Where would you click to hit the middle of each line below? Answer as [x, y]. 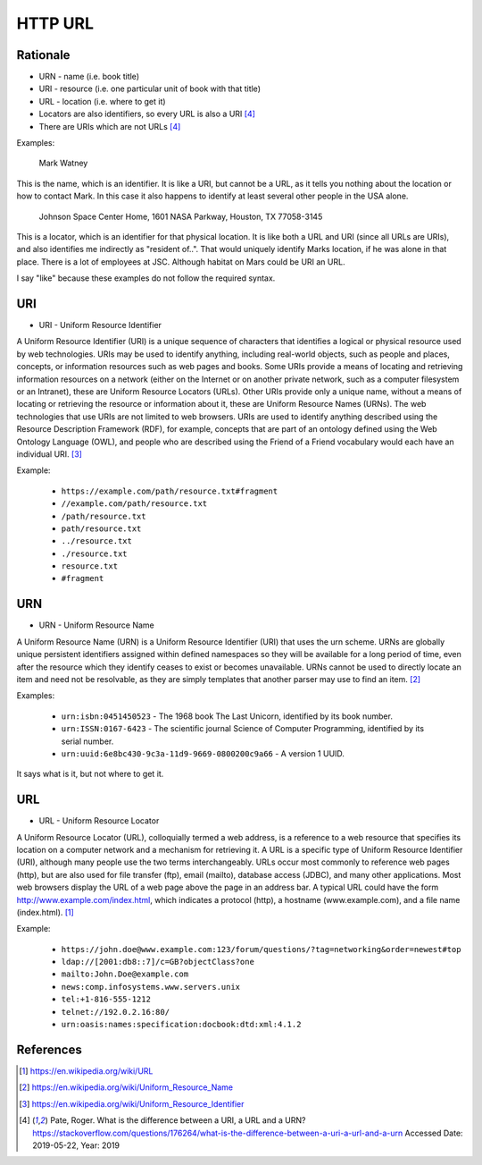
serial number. [87, 741]
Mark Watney [63, 163]
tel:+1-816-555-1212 [106, 1000]
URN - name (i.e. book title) [89, 77]
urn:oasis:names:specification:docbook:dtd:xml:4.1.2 [181, 1025]
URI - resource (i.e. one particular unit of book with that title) [150, 89]
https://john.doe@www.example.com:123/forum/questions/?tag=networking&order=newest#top [261, 949]
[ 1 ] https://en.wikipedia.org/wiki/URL [86, 1071]
